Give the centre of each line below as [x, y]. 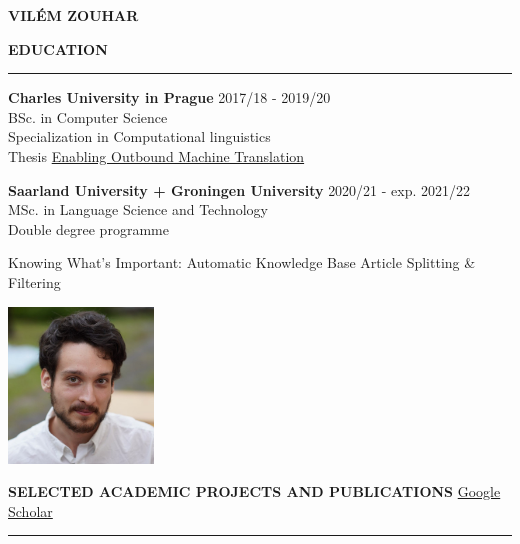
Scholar [30, 510]
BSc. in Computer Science [88, 116]
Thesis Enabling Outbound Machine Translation [156, 155]
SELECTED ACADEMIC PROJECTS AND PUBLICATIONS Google [254, 491]
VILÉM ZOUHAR [73, 15]
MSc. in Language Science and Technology [138, 209]
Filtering [34, 281]
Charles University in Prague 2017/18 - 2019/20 [169, 97]
